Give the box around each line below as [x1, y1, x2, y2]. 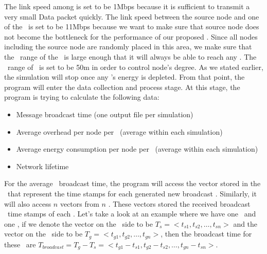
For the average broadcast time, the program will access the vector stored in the [4, 178, 261, 189]
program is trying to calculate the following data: [4, 92, 159, 102]
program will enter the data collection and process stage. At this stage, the [4, 81, 240, 92]
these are [4, 239, 36, 249]
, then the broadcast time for [161, 228, 252, 239]
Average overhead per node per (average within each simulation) [16, 126, 223, 137]
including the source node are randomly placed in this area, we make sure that [4, 41, 252, 52]
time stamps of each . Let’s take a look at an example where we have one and [7, 208, 256, 219]
